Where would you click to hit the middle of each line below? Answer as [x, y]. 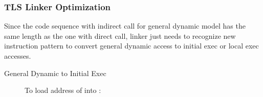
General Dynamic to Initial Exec [55, 73]
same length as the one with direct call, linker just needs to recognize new [120, 35]
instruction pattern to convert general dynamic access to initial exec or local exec [131, 46]
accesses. [18, 56]
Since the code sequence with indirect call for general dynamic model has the [125, 26]
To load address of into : [63, 90]
